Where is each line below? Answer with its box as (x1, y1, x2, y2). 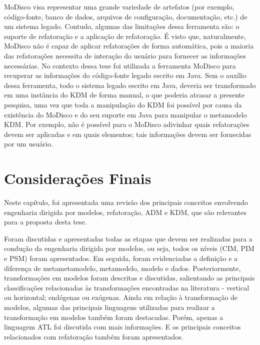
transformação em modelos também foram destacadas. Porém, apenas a (4, 311, 223, 322)
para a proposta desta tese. (4, 216, 87, 227)
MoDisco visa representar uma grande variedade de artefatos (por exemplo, (4, 1, 234, 11)
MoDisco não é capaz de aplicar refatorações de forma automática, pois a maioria (4, 40, 254, 51)
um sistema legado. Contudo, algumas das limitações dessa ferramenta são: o (4, 21, 239, 31)
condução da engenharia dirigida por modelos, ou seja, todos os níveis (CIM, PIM (4, 243, 254, 253)
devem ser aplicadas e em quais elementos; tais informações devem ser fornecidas (4, 128, 251, 139)
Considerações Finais (4, 168, 151, 188)
